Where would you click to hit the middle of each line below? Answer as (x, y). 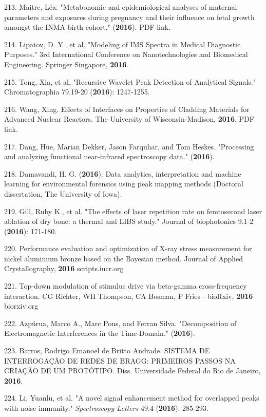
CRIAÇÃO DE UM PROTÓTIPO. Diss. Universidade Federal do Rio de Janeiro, (132, 371)
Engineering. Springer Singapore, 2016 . (66, 64)
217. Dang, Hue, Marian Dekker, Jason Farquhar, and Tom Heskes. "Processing (129, 146)
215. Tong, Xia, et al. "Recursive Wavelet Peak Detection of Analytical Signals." (130, 81)
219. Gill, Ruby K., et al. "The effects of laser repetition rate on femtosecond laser (133, 211)
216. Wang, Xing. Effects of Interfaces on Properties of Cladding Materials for (127, 109)
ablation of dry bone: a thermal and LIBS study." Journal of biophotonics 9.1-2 (129, 221)
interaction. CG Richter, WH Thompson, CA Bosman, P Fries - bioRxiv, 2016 (129, 296)
